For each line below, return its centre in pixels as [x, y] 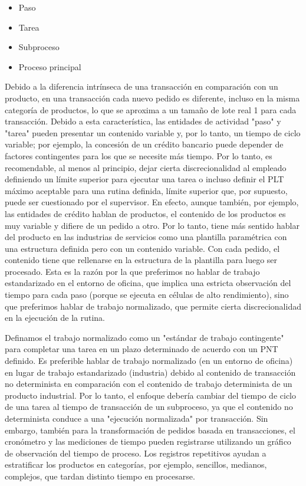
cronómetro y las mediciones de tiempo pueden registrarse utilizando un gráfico [148, 441]
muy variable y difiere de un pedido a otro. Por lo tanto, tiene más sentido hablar [152, 225]
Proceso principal [50, 66]
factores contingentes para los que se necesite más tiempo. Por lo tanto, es [139, 155]
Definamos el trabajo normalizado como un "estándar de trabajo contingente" [144, 337]
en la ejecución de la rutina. [55, 318]
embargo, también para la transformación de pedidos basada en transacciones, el [150, 430]
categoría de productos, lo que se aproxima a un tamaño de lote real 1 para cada [151, 109]
